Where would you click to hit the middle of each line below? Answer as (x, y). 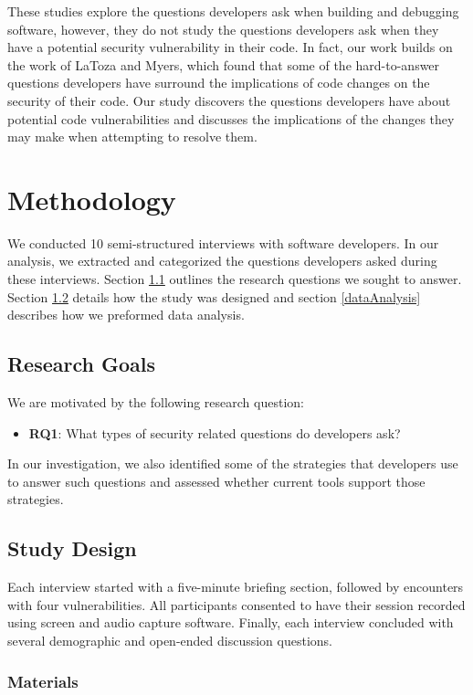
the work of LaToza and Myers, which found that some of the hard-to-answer (224, 64)
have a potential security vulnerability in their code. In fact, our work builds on (230, 47)
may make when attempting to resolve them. (132, 137)
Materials (43, 681)
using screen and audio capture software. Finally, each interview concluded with (231, 622)
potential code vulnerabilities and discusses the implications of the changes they (231, 118)
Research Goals (82, 364)
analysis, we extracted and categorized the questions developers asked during (222, 261)
